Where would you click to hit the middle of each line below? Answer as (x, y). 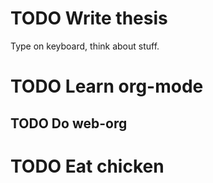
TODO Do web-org (69, 123)
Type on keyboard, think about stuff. (85, 46)
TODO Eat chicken (87, 166)
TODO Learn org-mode (107, 86)
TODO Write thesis (89, 18)
